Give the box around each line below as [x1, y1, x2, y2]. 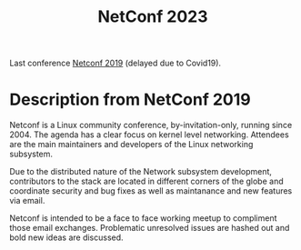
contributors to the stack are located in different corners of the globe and [9, 175, 284, 187]
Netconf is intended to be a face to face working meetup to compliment [9, 213, 277, 224]
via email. [9, 195, 45, 206]
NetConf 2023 [97, 6, 208, 27]
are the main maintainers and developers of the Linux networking [9, 139, 254, 150]
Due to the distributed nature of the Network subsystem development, [9, 166, 273, 177]
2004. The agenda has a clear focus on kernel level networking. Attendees [9, 129, 289, 140]
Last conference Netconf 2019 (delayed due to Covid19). [9, 57, 221, 69]
